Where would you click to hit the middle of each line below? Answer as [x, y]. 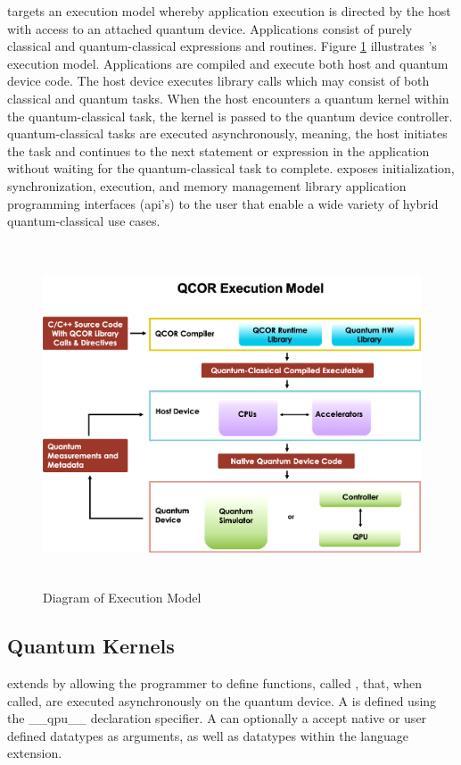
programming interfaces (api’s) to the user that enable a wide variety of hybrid [223, 203]
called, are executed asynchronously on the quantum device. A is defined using [222, 700]
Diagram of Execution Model [122, 598]
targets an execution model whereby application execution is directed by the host [229, 11]
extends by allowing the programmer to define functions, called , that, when [215, 683]
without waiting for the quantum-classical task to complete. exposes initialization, [231, 168]
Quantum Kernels [91, 646]
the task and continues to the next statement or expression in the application [218, 150]
